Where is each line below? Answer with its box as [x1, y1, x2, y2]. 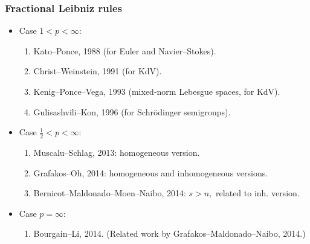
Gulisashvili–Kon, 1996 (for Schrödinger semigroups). [33, 105, 231, 118]
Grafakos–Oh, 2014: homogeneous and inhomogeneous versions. [33, 166, 268, 179]
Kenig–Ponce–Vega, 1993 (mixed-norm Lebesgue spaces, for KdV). [33, 85, 280, 97]
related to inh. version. [216, 187, 300, 199]
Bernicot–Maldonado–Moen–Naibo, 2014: [33, 187, 186, 199]
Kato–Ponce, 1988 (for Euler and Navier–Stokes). [33, 44, 216, 57]
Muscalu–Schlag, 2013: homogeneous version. [33, 146, 200, 159]
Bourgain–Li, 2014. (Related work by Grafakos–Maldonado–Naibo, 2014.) [33, 227, 306, 240]
